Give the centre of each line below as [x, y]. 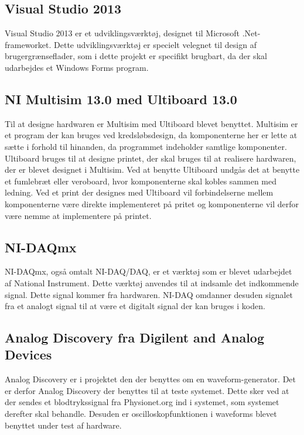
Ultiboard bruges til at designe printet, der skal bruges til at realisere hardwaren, [151, 158]
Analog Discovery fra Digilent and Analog [134, 338]
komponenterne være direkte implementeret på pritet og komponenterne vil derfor [152, 203]
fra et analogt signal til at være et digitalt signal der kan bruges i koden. [135, 306]
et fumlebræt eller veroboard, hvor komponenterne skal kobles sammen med [141, 181]
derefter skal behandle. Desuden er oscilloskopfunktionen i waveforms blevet [141, 414]
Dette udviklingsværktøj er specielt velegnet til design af [155, 44]
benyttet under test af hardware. [63, 425]
